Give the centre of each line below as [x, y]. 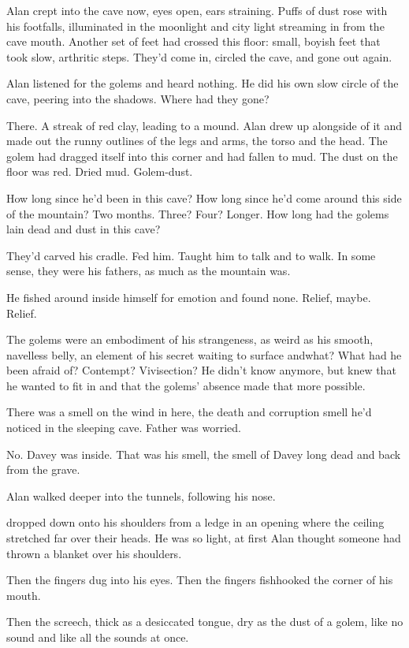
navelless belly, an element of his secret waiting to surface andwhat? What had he [204, 354]
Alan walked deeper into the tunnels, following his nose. [141, 495]
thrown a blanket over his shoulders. [94, 553]
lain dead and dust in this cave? [84, 229]
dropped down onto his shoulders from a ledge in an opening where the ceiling [195, 522]
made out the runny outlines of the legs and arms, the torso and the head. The [197, 141]
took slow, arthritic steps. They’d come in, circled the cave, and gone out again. [199, 56]
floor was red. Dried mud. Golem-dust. [100, 171]
